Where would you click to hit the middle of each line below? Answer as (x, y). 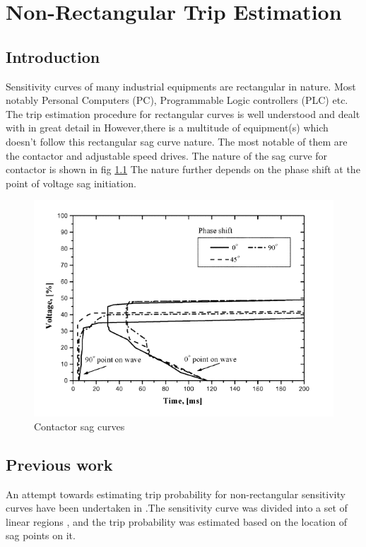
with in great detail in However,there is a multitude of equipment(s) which (167, 128)
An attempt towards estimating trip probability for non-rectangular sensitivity (176, 494)
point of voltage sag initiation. (71, 183)
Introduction (53, 56)
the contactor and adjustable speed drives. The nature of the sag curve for (167, 155)
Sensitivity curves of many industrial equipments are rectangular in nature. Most (181, 86)
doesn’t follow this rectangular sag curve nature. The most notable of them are (177, 141)
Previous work (59, 464)
